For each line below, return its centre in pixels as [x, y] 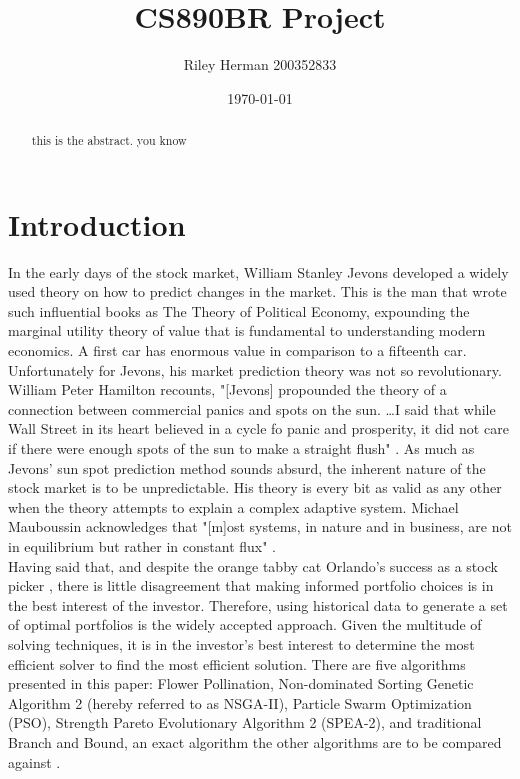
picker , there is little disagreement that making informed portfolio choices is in [251, 585]
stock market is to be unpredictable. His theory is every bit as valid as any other [255, 487]
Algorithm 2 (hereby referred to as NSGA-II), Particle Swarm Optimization [240, 702]
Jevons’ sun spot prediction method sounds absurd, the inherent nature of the [247, 467]
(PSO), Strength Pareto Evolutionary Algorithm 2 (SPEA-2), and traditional [245, 722]
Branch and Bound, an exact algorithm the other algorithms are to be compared [255, 741]
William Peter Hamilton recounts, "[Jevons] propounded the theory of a [227, 389]
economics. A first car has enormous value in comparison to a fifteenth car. [237, 350]
